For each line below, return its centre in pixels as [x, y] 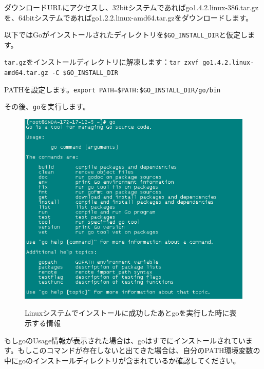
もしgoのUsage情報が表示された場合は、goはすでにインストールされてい [125, 340]
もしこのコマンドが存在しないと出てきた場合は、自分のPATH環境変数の [139, 350]
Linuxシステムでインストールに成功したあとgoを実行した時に [127, 313]
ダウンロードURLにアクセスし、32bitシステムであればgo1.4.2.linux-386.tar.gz [131, 7]
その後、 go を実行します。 [47, 106]
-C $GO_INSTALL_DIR [85, 73]
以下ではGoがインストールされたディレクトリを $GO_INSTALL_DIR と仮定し [126, 35]
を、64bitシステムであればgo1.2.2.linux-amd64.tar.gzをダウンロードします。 [129, 17]
